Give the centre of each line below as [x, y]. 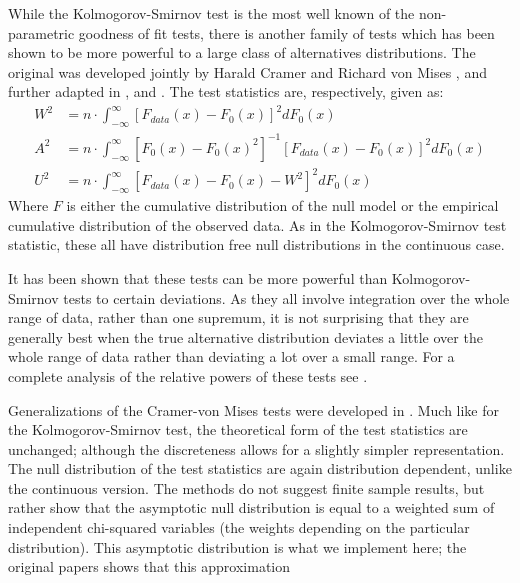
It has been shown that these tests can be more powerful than [198, 277]
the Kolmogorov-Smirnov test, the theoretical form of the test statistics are [238, 429]
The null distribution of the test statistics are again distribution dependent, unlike [260, 468]
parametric [41, 32]
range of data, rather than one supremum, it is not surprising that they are [238, 317]
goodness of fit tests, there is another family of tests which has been [286, 32]
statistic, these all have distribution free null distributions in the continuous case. [256, 244]
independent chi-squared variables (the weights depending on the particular [239, 527]
